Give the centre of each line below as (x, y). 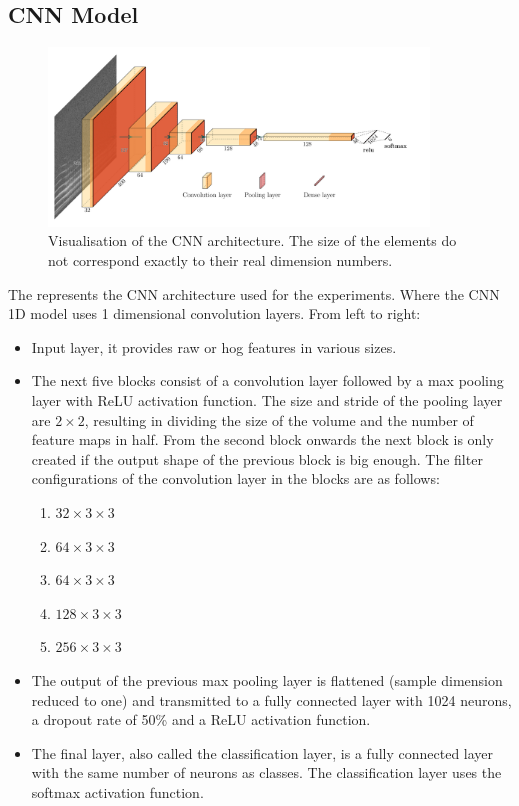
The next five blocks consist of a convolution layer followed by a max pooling (267, 380)
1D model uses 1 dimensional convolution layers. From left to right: (214, 313)
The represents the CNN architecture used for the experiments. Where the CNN (254, 293)
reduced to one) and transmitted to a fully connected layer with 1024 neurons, (271, 699)
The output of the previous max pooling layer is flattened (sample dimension (267, 679)
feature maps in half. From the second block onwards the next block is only (262, 439)
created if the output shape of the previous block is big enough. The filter (257, 458)
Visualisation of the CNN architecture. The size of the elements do (252, 240)
